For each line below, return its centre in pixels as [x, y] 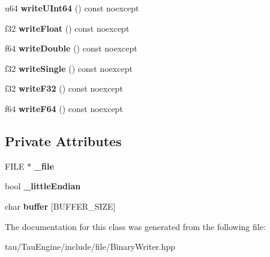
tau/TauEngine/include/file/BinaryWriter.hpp [90, 247]
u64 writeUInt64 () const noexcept [72, 8]
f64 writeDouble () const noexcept [71, 48]
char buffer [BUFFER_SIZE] [60, 206]
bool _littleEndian [43, 186]
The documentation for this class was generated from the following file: [135, 226]
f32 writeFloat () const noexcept [67, 28]
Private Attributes [63, 140]
